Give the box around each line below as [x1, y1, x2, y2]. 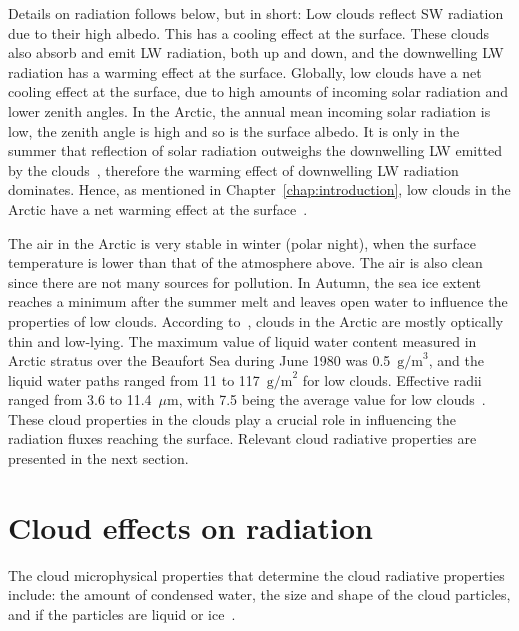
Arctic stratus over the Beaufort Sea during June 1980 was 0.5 [8, 350, 391, 371]
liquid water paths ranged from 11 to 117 [8, 369, 260, 390]
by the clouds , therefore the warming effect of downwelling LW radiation [8, 159, 459, 180]
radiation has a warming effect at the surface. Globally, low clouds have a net [8, 61, 482, 82]
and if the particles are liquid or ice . [8, 603, 236, 624]
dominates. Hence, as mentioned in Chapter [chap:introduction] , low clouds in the [8, 179, 511, 200]
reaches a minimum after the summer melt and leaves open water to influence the [8, 291, 508, 312]
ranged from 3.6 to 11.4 [8, 389, 152, 410]
